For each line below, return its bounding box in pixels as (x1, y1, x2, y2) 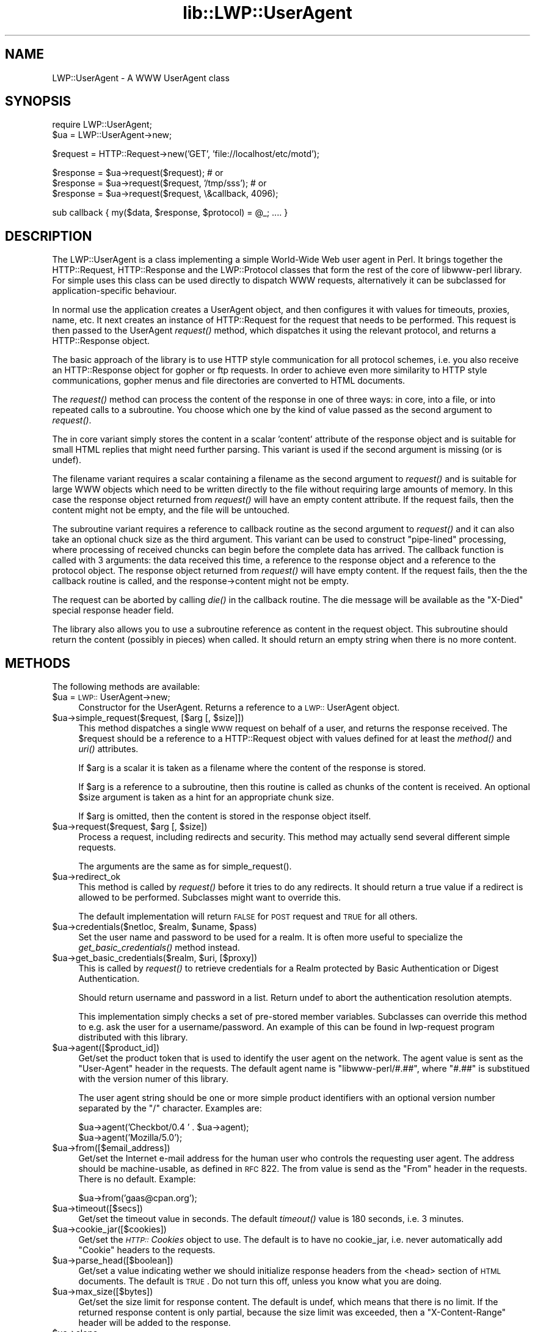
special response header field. (52, 605, 174, 616)
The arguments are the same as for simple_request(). (78, 861, 292, 872)
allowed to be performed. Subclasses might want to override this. (78, 892, 341, 903)
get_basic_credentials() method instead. (78, 942, 240, 953)
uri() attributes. (78, 744, 139, 755)
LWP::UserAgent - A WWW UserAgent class (52, 72, 230, 83)
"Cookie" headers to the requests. (78, 1245, 216, 1256)
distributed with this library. (78, 1032, 188, 1043)
